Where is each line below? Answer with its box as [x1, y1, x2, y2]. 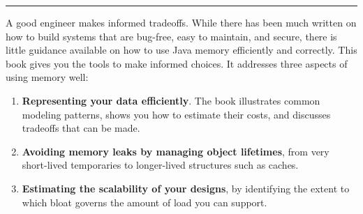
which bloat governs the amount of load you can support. [22, 194, 267, 209]
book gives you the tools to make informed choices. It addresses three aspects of [6, 56, 348, 70]
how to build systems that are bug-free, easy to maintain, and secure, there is [6, 29, 337, 43]
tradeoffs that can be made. [22, 121, 140, 135]
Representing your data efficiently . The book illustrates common [22, 93, 320, 107]
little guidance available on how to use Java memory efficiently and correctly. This [6, 43, 357, 57]
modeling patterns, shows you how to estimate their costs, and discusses [22, 107, 331, 121]
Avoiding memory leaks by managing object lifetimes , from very [22, 144, 329, 158]
